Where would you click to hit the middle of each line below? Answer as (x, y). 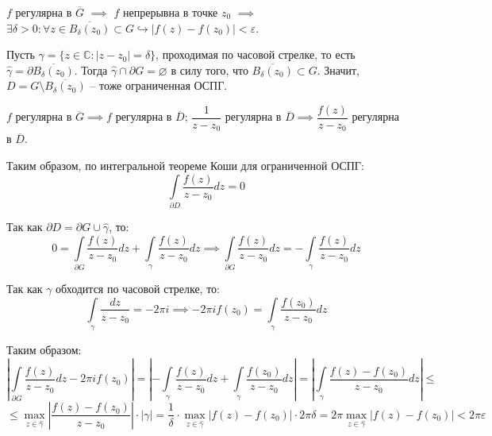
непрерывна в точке (170, 12)
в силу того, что (209, 69)
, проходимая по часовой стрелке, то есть (256, 54)
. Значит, (338, 69)
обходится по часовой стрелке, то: (138, 288)
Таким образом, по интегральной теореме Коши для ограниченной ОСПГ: (185, 166)
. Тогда (91, 69)
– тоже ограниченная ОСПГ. (159, 85)
